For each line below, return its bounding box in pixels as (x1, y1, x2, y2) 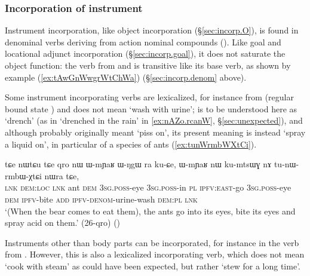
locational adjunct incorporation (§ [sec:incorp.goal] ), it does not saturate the (5, 47, 286, 60)
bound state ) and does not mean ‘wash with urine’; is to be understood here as (5, 102, 297, 115)
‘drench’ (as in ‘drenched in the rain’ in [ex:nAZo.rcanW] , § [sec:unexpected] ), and (5, 114, 303, 127)
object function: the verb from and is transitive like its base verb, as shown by (5, 59, 291, 71)
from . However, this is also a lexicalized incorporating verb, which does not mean (5, 248, 305, 260)
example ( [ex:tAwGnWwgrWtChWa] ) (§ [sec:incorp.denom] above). (5, 70, 247, 83)
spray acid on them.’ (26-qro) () (5, 216, 121, 229)
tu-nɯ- (274, 158, 299, 170)
